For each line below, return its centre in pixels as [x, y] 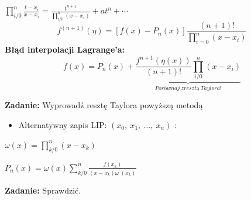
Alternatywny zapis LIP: [63, 125]
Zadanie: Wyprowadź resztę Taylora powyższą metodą [104, 105]
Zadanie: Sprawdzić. [43, 190]
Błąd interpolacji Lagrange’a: [65, 49]
